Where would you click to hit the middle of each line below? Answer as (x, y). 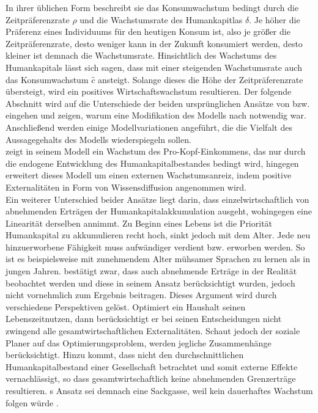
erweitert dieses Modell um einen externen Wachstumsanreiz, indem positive (149, 175)
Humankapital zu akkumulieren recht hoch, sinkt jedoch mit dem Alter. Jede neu (158, 235)
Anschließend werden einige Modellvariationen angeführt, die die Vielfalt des (149, 127)
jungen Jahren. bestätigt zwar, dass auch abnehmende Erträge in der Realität (151, 271)
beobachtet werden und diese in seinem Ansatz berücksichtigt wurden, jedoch (150, 283)
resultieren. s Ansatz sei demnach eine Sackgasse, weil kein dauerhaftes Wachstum (159, 390)
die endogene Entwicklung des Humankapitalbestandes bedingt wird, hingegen (152, 163)
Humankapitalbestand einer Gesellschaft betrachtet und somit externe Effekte (152, 366)
